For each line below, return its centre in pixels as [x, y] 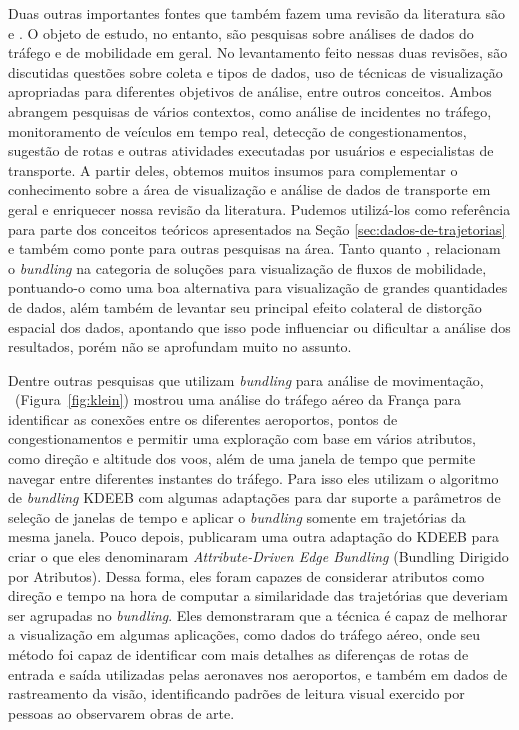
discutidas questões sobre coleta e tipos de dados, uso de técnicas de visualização [255, 71]
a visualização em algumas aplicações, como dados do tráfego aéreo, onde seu [244, 634]
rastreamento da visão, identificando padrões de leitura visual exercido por [236, 693]
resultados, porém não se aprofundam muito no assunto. [180, 346]
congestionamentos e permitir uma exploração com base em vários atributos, [242, 438]
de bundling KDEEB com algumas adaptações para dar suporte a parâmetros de [254, 497]
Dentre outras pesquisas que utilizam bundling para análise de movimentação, [246, 379]
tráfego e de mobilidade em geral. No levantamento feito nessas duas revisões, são [258, 52]
